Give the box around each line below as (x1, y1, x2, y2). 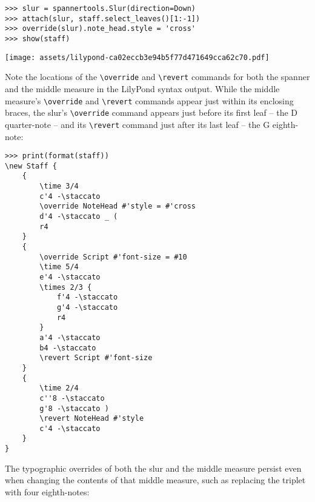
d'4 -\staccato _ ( (39, 212, 118, 221)
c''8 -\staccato (39, 393, 105, 403)
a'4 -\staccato (39, 333, 101, 342)
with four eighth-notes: (5, 485, 90, 498)
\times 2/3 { (39, 283, 92, 292)
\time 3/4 (39, 182, 79, 191)
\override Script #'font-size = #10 (39, 252, 187, 261)
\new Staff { (5, 161, 57, 170)
